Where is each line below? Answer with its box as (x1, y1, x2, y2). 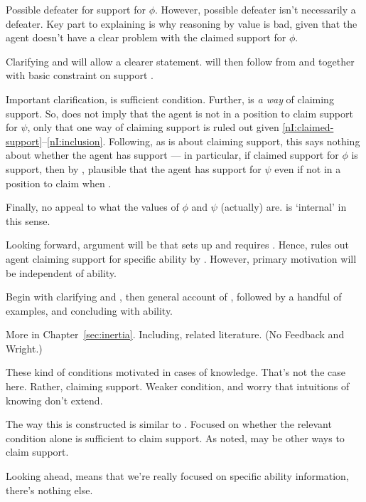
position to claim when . (6, 175, 112, 190)
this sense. (6, 213, 50, 228)
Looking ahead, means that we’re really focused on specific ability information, (6, 469, 349, 483)
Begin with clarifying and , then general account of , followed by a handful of (6, 289, 342, 304)
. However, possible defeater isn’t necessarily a (155, 2, 356, 16)
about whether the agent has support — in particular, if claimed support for (6, 147, 339, 162)
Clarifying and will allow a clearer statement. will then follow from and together (6, 53, 355, 68)
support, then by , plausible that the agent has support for (6, 161, 262, 176)
